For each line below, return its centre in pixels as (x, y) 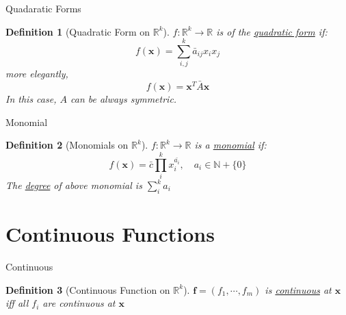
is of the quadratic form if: (272, 31)
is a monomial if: (230, 145)
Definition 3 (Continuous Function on (88, 289)
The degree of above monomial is (74, 185)
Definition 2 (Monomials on (67, 145)
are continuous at (79, 303)
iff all (17, 303)
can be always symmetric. (123, 99)
